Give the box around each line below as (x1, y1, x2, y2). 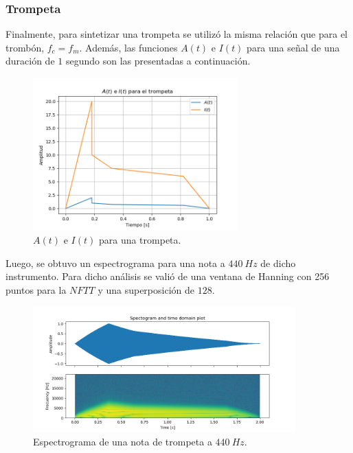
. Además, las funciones (79, 40, 178, 54)
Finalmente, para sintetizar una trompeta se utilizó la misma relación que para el (5, 27, 348, 41)
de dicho (260, 255, 296, 270)
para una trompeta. (98, 233, 181, 247)
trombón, (5, 40, 45, 54)
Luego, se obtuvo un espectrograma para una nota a (5, 255, 225, 270)
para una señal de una (247, 40, 340, 54)
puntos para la (5, 282, 67, 297)
